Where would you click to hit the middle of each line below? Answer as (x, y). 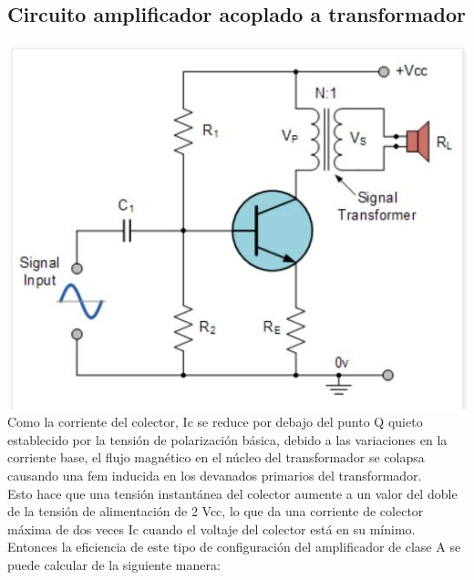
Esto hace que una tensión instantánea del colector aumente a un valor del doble (232, 493)
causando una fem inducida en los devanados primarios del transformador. (215, 475)
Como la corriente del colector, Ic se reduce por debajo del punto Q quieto (215, 422)
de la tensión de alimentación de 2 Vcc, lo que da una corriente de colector (216, 511)
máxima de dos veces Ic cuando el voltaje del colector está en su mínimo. (211, 528)
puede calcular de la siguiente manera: (114, 564)
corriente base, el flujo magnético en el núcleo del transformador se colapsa (216, 457)
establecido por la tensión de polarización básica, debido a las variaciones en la (227, 439)
